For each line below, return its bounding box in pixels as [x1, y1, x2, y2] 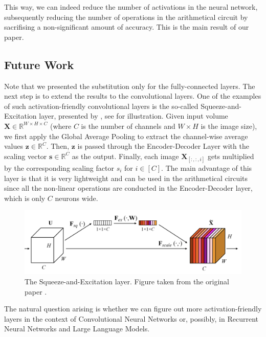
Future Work [4, 56, 74, 72]
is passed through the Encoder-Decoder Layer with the [77, 141, 249, 151]
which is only [4, 192, 46, 203]
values [4, 141, 24, 151]
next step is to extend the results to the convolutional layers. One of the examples [4, 91, 261, 101]
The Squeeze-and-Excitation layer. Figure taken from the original [25, 276, 229, 286]
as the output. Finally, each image [72, 150, 179, 161]
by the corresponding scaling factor [4, 162, 114, 173]
